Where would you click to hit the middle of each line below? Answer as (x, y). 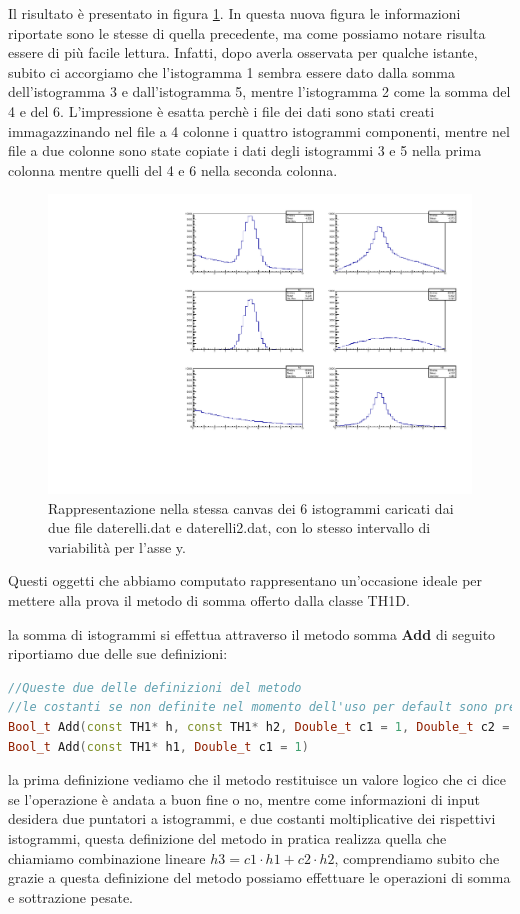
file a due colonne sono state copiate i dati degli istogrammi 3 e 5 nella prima (245, 150)
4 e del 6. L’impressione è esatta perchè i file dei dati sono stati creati (221, 110)
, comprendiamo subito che (417, 857)
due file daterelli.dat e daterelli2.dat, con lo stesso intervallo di (239, 527)
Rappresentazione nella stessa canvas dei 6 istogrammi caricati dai (251, 507)
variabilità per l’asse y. (117, 546)
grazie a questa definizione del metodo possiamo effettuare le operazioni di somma (259, 877)
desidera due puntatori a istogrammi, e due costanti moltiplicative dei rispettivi (252, 818)
